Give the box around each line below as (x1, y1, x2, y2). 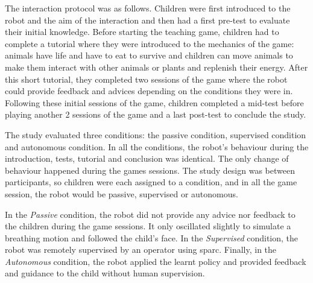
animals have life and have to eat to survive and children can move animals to (5, 49, 293, 62)
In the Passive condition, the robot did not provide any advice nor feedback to (5, 208, 296, 220)
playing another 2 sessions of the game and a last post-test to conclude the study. (5, 108, 306, 121)
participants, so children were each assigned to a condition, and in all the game (5, 176, 297, 188)
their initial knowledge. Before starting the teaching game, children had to (5, 25, 279, 38)
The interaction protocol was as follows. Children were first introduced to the (5, 2, 291, 14)
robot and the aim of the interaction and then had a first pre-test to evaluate (5, 13, 290, 26)
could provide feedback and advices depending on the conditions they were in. (5, 84, 293, 97)
